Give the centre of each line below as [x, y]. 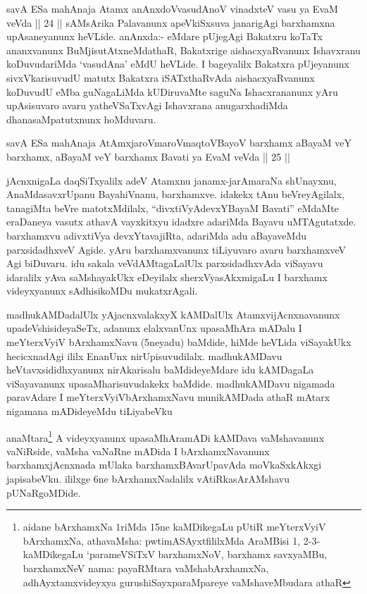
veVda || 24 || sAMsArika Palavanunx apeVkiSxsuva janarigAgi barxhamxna [171, 22]
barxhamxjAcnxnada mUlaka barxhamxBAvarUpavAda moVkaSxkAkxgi [164, 465]
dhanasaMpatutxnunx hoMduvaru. [81, 119]
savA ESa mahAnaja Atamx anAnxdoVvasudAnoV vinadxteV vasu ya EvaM [172, 8]
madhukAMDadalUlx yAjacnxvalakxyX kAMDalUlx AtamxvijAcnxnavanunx [173, 314]
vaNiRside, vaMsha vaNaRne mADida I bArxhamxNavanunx [138, 451]
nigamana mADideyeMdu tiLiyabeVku [89, 411]
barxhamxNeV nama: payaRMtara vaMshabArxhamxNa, [146, 568]
